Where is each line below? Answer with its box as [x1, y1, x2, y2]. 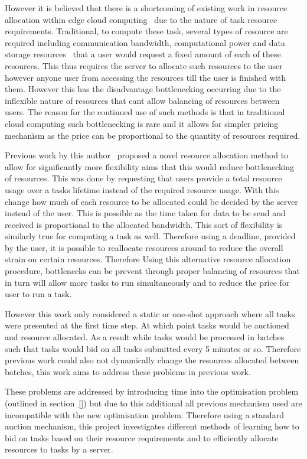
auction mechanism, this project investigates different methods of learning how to [5, 420, 299, 432]
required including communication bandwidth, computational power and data [5, 36, 286, 48]
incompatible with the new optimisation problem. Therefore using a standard [5, 408, 284, 421]
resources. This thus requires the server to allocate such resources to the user [5, 59, 283, 71]
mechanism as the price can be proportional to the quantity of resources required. [5, 129, 301, 141]
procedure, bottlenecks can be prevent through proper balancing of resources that [5, 265, 300, 277]
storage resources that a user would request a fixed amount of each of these [5, 48, 281, 60]
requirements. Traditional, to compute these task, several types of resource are [5, 25, 288, 37]
